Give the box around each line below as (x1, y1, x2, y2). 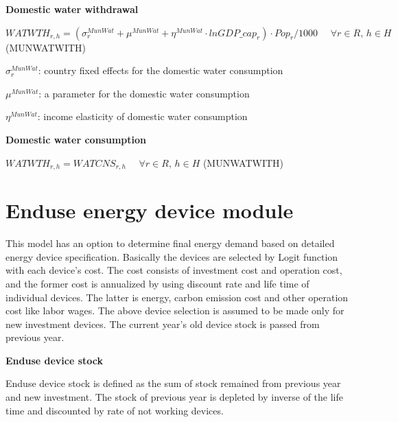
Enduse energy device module (5, 196, 294, 224)
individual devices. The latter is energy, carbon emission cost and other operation (5, 290, 349, 304)
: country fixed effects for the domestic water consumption (38, 63, 283, 78)
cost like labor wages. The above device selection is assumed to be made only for (5, 303, 344, 318)
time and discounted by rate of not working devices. (5, 403, 224, 417)
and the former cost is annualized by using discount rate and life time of (5, 276, 309, 290)
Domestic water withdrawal (5, 2, 139, 16)
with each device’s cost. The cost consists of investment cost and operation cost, (5, 263, 342, 277)
